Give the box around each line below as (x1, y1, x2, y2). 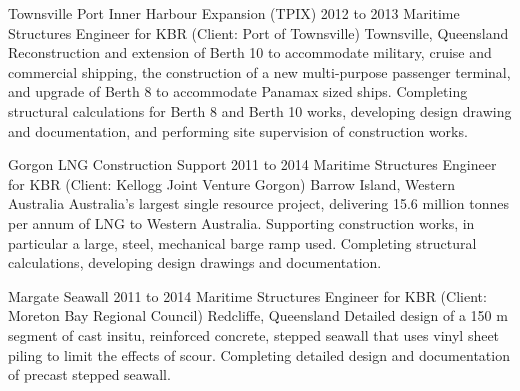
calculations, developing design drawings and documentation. (8, 252, 382, 273)
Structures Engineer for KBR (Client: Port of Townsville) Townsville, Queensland (8, 22, 509, 43)
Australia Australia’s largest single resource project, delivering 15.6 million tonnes (8, 193, 509, 214)
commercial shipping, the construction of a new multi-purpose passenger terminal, (8, 61, 511, 82)
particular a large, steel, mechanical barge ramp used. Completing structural (8, 232, 477, 253)
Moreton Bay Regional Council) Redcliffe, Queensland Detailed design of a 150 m (8, 305, 508, 326)
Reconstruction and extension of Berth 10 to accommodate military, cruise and (8, 42, 492, 63)
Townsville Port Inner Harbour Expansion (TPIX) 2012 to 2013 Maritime (8, 3, 460, 23)
